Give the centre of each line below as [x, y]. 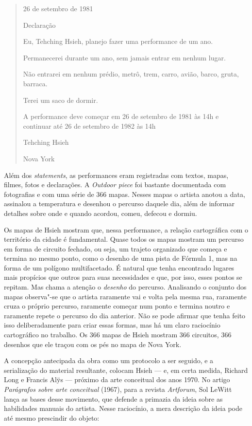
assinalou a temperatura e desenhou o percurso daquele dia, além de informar [119, 203]
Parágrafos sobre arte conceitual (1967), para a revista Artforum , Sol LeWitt [118, 389]
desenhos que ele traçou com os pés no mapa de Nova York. [93, 344]
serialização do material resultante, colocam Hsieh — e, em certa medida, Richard [126, 370]
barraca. [35, 83]
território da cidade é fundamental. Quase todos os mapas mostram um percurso [124, 239]
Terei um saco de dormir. [60, 100]
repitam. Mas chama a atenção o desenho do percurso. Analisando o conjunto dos [125, 287]
